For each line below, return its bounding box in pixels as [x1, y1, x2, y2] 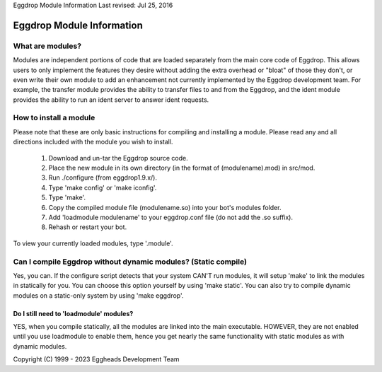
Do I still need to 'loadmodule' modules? [13, 309, 134, 318]
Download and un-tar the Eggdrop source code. [48, 153, 189, 162]
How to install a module [13, 113, 95, 123]
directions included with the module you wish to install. [13, 138, 173, 146]
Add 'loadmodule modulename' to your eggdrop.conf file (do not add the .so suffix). [48, 213, 294, 221]
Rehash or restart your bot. [48, 223, 127, 231]
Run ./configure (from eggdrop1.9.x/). [48, 173, 157, 182]
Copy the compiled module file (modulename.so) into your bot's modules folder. [48, 203, 282, 211]
